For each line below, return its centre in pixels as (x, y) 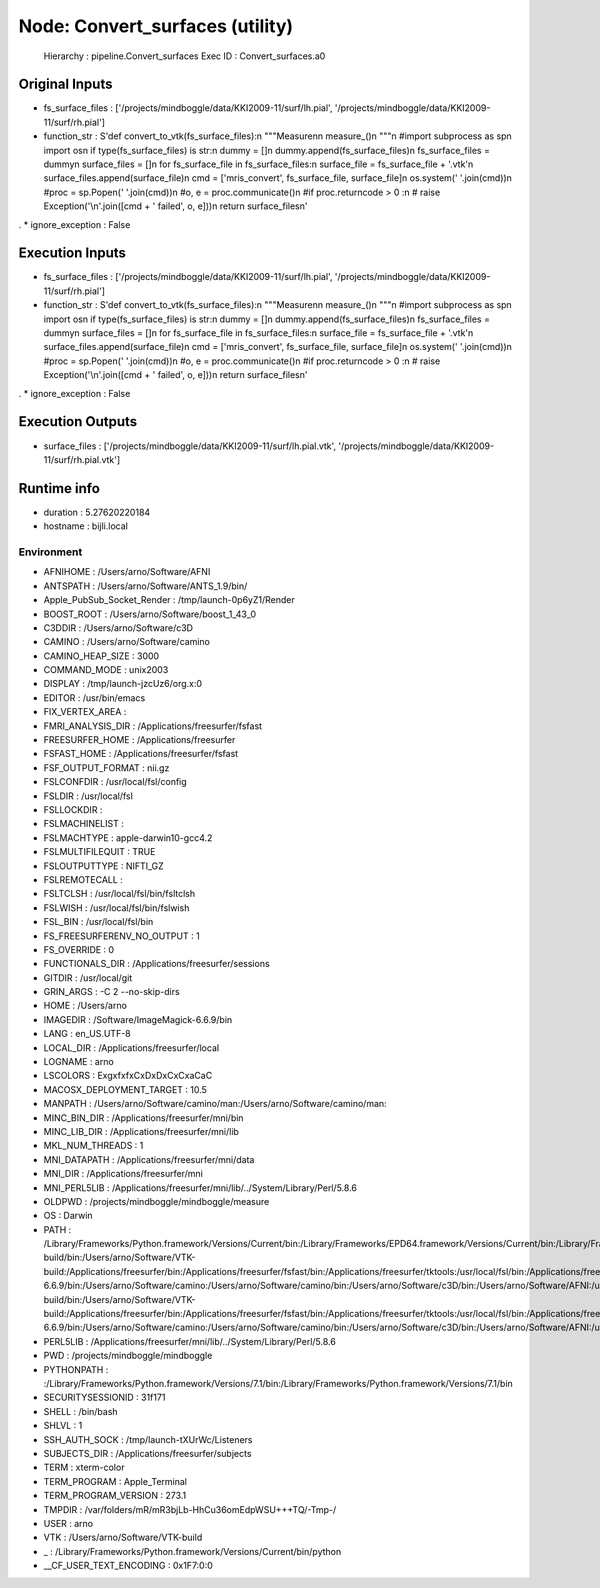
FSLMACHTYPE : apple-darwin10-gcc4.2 (128, 837)
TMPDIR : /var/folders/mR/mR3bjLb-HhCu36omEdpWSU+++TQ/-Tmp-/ (190, 1509)
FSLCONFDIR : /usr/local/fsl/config (115, 782)
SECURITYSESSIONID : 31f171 (104, 1397)
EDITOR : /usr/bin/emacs (94, 697)
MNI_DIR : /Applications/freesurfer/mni (123, 1174)
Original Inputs (65, 84)
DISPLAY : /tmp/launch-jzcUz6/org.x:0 (123, 684)
